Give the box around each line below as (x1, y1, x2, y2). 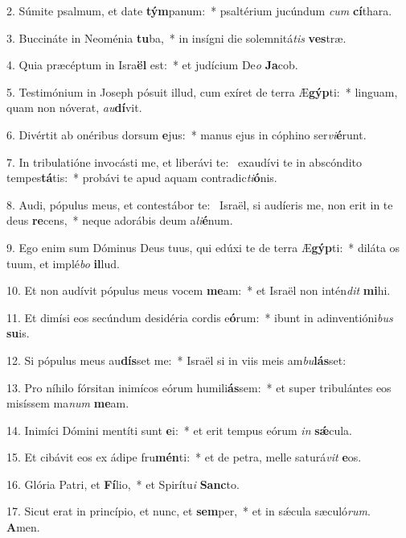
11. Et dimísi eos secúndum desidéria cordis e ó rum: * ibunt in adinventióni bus (6, 308, 393, 325)
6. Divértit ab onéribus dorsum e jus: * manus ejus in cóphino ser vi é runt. (6, 126, 367, 143)
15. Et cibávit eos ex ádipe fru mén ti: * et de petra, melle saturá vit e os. (6, 449, 362, 466)
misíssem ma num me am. (6, 395, 129, 412)
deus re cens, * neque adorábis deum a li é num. (6, 212, 233, 229)
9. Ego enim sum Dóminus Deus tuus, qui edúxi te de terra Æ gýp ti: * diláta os (6, 238, 400, 255)
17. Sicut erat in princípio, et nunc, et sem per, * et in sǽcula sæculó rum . (6, 503, 371, 519)
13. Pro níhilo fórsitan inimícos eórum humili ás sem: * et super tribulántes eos (6, 379, 392, 395)
